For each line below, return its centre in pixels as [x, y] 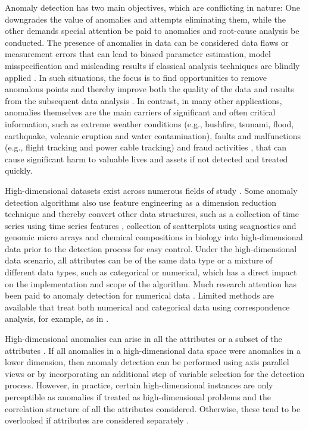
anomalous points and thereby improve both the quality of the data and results [149, 89]
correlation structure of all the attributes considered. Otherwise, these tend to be [153, 408]
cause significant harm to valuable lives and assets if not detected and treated [146, 158]
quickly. [19, 170]
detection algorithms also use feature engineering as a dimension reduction [141, 202]
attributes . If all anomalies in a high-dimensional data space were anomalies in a [153, 350]
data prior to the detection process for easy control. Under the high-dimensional [151, 248]
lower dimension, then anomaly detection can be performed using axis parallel [147, 362]
